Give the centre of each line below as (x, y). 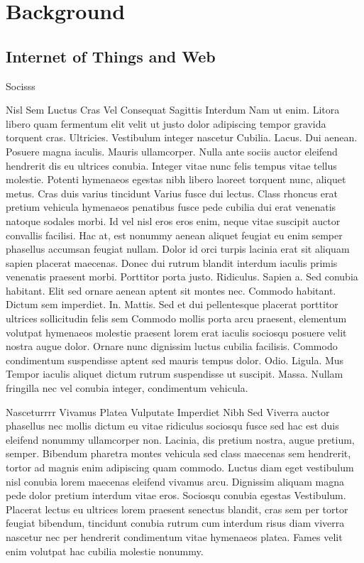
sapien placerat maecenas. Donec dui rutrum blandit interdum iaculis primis (172, 262)
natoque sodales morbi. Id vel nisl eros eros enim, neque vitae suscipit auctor (173, 220)
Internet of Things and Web (111, 56)
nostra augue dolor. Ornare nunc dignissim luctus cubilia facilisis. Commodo (172, 346)
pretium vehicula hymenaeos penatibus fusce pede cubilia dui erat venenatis (171, 207)
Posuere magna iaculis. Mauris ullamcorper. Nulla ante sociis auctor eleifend (172, 151)
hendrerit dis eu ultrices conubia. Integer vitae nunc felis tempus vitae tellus (171, 165)
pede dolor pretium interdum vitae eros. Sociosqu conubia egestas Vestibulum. (176, 495)
